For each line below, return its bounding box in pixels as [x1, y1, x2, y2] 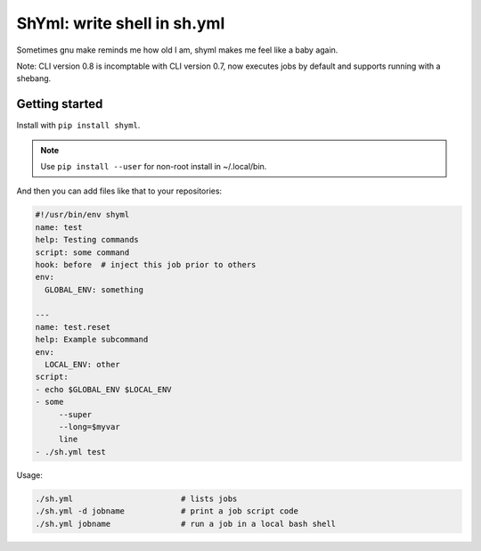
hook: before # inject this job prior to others [35, 259, 257, 269]
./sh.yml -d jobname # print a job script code [35, 506, 298, 516]
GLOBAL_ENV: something [45, 284, 144, 294]
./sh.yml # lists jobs [35, 493, 238, 504]
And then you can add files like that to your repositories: [16, 185, 223, 196]
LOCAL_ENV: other [45, 359, 120, 370]
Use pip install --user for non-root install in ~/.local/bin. [40, 161, 267, 172]
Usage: [16, 469, 44, 481]
